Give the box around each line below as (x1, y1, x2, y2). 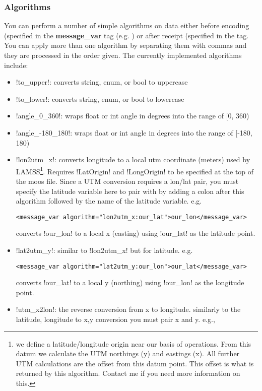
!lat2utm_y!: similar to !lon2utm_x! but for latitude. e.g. (16, 245, 193, 255)
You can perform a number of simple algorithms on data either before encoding (4, 20, 249, 31)
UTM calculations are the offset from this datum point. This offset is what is (16, 358, 254, 368)
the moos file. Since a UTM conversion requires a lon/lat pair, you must (16, 176, 239, 186)
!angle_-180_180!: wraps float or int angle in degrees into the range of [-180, (16, 127, 252, 138)
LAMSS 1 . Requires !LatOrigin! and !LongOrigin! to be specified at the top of (16, 164, 254, 176)
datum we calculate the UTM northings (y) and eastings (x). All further (16, 348, 240, 359)
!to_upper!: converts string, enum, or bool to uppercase (16, 77, 188, 87)
